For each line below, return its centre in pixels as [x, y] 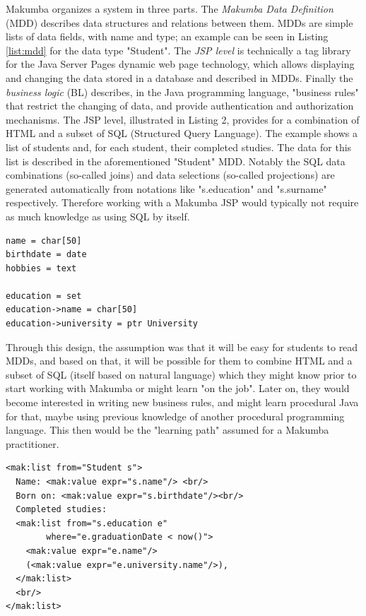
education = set [44, 296]
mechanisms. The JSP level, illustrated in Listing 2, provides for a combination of [183, 119]
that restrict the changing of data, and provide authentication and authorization [180, 106]
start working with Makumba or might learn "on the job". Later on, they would [178, 388]
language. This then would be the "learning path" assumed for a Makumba [167, 430]
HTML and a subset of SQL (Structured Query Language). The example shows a [182, 133]
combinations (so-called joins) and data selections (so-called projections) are [170, 175]
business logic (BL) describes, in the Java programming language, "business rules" [182, 91]
